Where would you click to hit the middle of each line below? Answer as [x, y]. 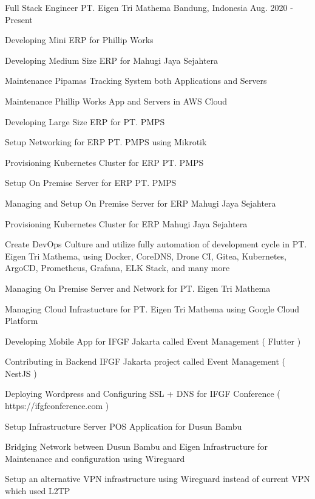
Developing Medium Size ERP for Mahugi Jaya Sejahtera [112, 60]
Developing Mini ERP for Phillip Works [79, 40]
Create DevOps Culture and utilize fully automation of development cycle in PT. [156, 244]
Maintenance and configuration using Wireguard [95, 458]
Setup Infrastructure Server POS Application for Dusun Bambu [124, 426]
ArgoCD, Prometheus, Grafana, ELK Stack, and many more [117, 268]
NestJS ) [21, 373]
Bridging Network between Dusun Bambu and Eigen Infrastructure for [136, 446]
